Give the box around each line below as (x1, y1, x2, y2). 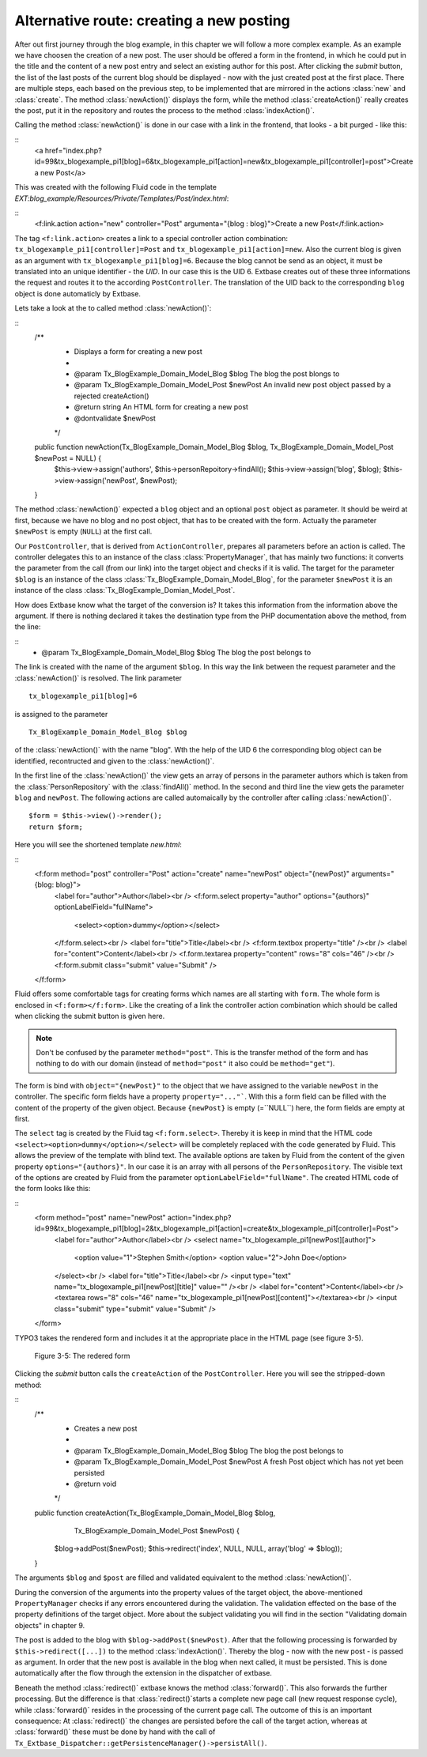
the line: (14, 622, 41, 632)
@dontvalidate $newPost (74, 413, 156, 423)
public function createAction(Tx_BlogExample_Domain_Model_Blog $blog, (34, 1508, 276, 1518)
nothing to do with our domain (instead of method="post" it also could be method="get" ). (36, 1059, 335, 1069)
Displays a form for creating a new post (74, 347, 202, 356)
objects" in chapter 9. (14, 1620, 85, 1630)
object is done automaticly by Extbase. (14, 288, 142, 298)
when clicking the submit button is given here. (14, 1012, 165, 1021)
